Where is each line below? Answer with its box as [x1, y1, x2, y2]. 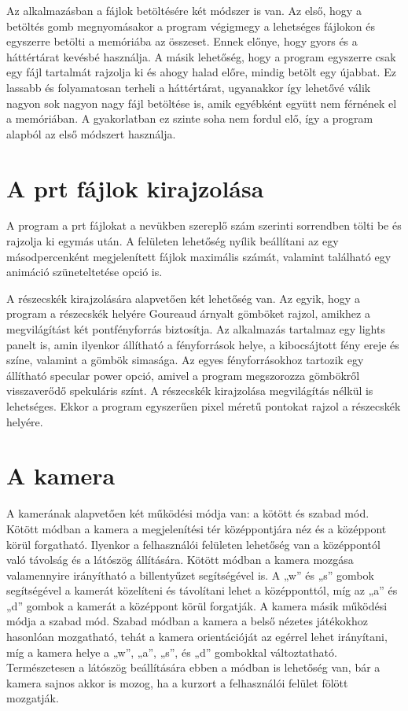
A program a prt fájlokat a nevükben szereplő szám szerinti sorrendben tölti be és [6, 217, 402, 234]
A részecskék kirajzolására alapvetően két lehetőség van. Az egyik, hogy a [6, 289, 360, 306]
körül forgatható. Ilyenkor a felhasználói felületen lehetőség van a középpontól [6, 536, 380, 552]
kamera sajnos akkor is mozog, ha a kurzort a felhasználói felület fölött [6, 674, 348, 691]
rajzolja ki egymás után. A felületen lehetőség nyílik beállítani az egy [6, 233, 339, 249]
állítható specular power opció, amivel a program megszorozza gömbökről [6, 367, 360, 383]
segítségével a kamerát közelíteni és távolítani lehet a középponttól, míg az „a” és [6, 582, 398, 599]
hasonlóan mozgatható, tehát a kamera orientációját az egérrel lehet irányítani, [6, 628, 388, 645]
